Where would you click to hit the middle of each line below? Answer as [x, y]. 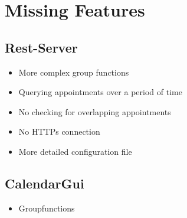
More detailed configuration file [75, 151]
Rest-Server [41, 47]
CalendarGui [45, 183]
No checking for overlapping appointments [95, 111]
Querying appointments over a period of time [100, 92]
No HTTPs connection [59, 131]
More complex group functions [74, 72]
